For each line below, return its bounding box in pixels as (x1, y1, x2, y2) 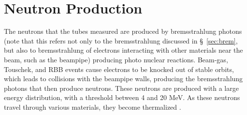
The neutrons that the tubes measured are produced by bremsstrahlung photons (4, 26, 242, 36)
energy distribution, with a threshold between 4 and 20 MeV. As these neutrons (4, 92, 240, 102)
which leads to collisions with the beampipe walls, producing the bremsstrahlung (4, 73, 243, 84)
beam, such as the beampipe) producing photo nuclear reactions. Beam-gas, (4, 54, 228, 64)
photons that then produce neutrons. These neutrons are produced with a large (4, 83, 239, 93)
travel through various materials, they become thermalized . (4, 101, 181, 112)
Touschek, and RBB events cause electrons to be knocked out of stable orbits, (4, 64, 234, 74)
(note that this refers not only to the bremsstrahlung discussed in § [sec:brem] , (4, 35, 238, 45)
